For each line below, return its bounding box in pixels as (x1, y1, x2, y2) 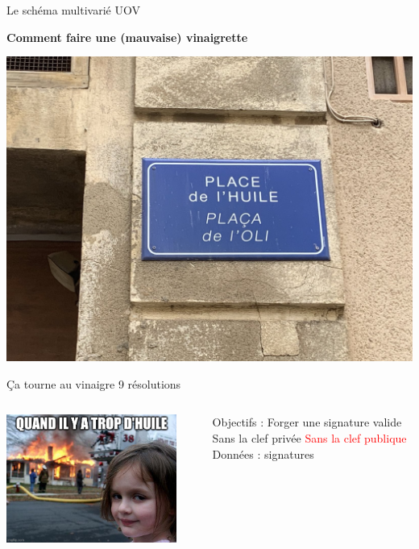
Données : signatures (212, 445, 314, 462)
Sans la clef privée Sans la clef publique (212, 429, 407, 446)
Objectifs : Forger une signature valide (212, 414, 402, 430)
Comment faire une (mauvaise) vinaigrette (6, 28, 248, 45)
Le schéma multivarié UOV (6, 2, 140, 18)
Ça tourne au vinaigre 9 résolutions (6, 375, 181, 392)
